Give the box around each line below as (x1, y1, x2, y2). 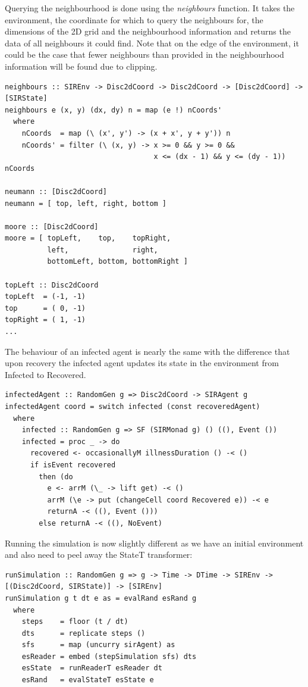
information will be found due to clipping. (5, 60, 158, 72)
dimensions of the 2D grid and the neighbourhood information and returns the (5, 25, 291, 38)
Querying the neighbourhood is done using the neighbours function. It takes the (5, 2, 295, 14)
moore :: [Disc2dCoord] (5, 222, 99, 231)
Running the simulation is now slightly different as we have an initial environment (5, 536, 304, 549)
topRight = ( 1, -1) (5, 316, 86, 324)
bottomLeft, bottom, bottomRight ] (47, 257, 188, 266)
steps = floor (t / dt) (21, 617, 128, 626)
